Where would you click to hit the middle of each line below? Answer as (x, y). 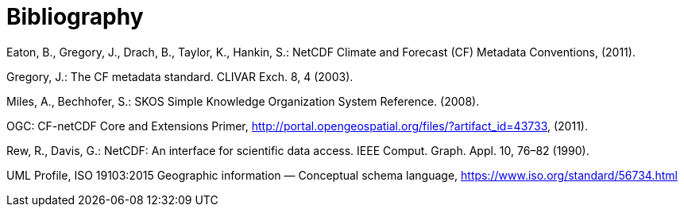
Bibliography (75, 17)
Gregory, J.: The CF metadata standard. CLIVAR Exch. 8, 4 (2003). (180, 76)
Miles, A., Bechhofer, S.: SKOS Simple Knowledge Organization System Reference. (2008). (243, 101)
